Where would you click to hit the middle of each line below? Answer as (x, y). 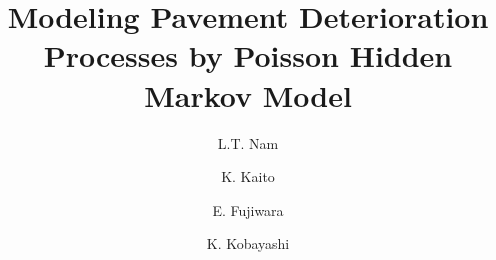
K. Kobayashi (248, 243)
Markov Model (248, 94)
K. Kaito (248, 176)
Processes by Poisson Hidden (248, 55)
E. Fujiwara (248, 209)
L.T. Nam (248, 142)
